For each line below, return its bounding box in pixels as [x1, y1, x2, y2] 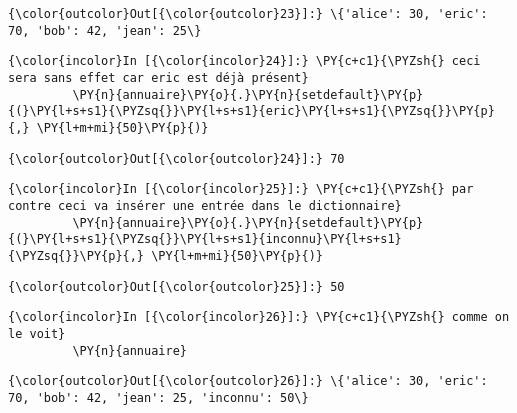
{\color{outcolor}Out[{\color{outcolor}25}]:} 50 [8, 279, 345, 294]
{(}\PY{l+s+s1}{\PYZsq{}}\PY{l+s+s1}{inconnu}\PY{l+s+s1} [8, 232, 402, 247]
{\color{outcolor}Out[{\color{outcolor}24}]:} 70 [8, 151, 345, 166]
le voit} [8, 326, 66, 341]
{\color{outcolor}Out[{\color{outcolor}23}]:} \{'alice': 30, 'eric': [8, 7, 488, 21]
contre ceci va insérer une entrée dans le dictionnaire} [8, 198, 402, 213]
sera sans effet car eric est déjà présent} [8, 70, 309, 85]
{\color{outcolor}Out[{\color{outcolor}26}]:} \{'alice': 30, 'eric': [8, 374, 488, 389]
